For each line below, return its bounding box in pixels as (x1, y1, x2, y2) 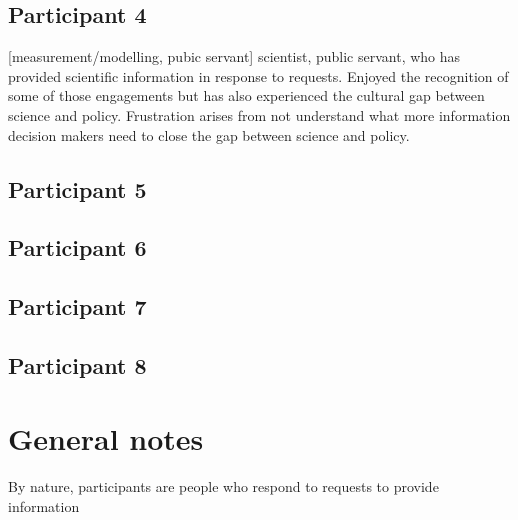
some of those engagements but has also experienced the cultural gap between (8, 85, 485, 106)
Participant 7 (8, 291, 147, 322)
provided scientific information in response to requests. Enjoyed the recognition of (8, 65, 509, 86)
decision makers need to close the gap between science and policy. (8, 124, 410, 145)
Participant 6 (8, 232, 147, 263)
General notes (8, 418, 204, 459)
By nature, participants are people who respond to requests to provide (8, 476, 439, 497)
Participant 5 (8, 173, 147, 204)
